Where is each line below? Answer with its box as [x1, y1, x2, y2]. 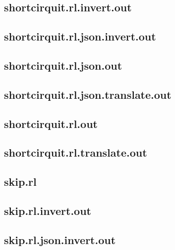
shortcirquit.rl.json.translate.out [4, 86, 172, 102]
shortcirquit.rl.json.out [4, 57, 122, 73]
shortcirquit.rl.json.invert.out [4, 29, 156, 44]
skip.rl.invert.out [4, 203, 91, 218]
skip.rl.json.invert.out [4, 232, 116, 247]
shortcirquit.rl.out [4, 116, 98, 131]
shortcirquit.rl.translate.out [4, 145, 147, 160]
